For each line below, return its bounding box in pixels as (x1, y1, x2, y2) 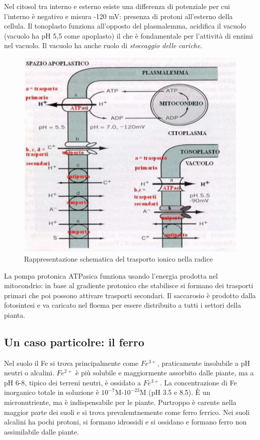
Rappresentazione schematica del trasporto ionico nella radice (24, 253, 213, 264)
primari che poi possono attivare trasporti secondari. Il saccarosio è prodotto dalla (4, 290, 256, 300)
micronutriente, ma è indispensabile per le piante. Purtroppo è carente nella (4, 397, 236, 407)
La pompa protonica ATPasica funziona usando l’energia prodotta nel (4, 270, 218, 281)
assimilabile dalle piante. (4, 426, 79, 436)
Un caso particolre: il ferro (4, 334, 144, 349)
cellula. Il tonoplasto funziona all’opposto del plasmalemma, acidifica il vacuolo (4, 21, 246, 31)
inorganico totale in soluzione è (4, 387, 99, 397)
